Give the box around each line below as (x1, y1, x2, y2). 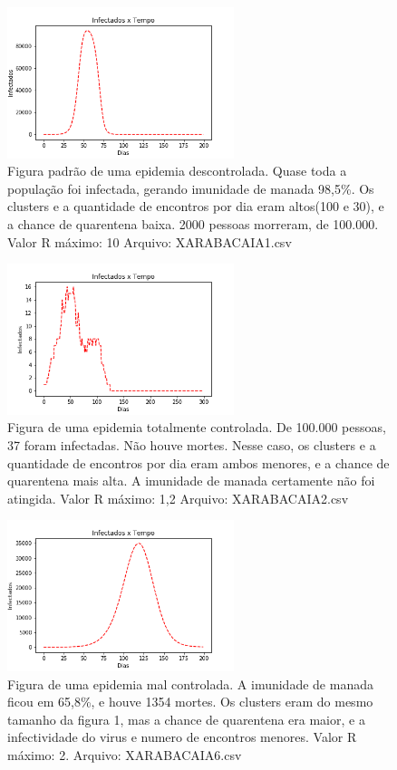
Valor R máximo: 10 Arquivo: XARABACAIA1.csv (7, 232, 292, 251)
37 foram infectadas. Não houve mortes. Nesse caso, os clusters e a (7, 436, 376, 455)
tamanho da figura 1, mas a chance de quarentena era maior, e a (7, 709, 365, 728)
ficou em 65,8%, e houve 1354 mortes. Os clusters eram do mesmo (7, 692, 373, 711)
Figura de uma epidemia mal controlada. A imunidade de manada (7, 674, 373, 693)
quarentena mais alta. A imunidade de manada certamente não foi (7, 471, 375, 490)
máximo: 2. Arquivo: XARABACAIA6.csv (7, 746, 242, 765)
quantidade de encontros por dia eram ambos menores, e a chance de (7, 453, 390, 472)
